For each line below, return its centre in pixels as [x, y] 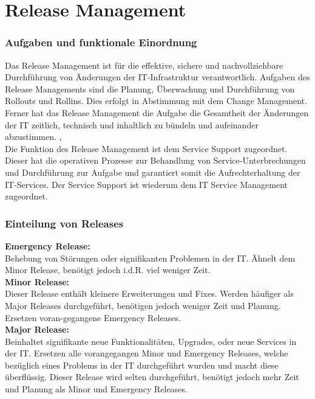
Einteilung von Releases [64, 223]
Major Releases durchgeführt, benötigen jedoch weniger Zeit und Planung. [143, 305]
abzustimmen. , [33, 137]
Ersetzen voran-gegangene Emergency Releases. [93, 317]
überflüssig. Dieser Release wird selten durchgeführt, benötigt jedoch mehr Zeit [152, 377]
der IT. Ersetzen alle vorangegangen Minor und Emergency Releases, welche [147, 353]
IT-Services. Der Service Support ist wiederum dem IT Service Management [147, 184]
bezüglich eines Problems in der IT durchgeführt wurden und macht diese [142, 365]
